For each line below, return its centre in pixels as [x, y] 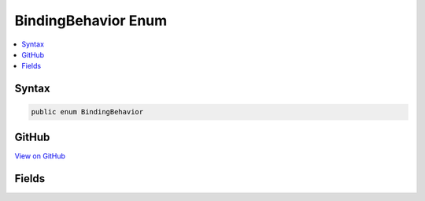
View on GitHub [40, 156]
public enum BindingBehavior [87, 112]
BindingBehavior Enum [91, 20]
